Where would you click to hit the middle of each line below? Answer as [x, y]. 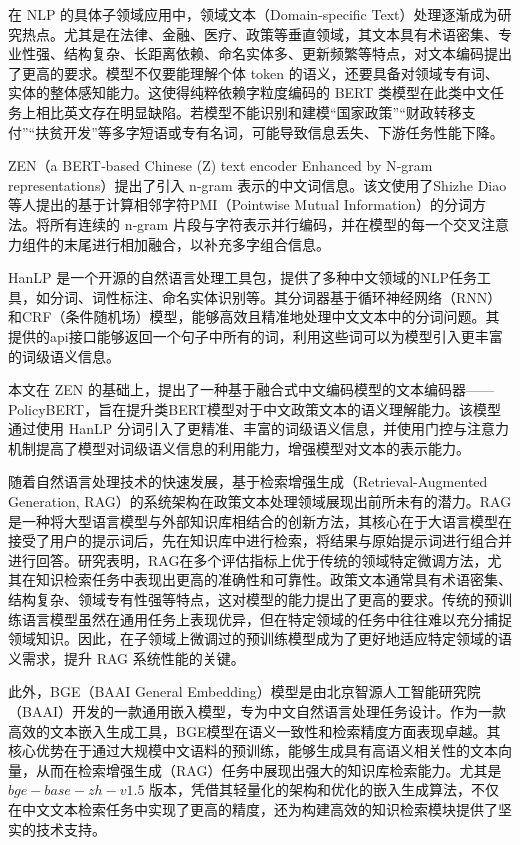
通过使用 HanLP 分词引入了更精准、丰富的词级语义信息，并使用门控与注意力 [258, 428]
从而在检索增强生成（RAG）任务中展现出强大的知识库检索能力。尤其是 [268, 769]
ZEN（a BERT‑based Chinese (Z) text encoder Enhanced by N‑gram [220, 165]
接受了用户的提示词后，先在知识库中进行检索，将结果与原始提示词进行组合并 [260, 540]
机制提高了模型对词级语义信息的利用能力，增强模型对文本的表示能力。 [239, 447]
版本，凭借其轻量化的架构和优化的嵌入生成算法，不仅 [324, 789]
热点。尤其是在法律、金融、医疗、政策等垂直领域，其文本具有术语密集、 [259, 33]
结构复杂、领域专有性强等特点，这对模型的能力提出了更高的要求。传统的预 [253, 599]
